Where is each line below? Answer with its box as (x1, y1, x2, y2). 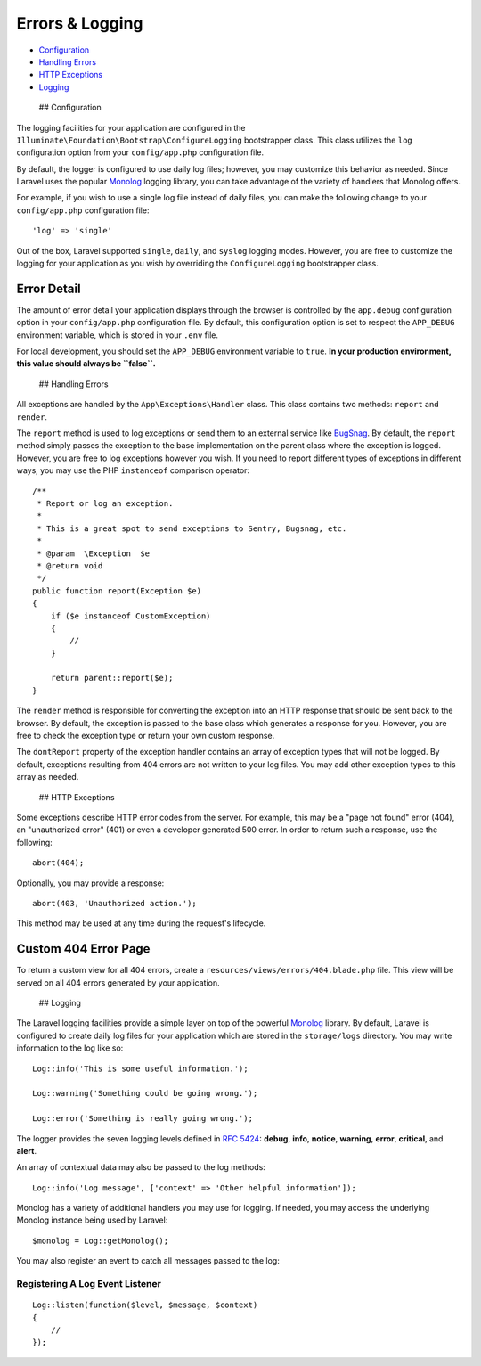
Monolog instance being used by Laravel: (16, 1215, 168, 1225)
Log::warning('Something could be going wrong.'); (32, 1088, 258, 1099)
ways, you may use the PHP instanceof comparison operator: (16, 465, 249, 476)
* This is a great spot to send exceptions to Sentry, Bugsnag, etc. (37, 523, 347, 534)
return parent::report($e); (50, 673, 174, 683)
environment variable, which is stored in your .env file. (16, 330, 218, 340)
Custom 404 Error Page (16, 941, 151, 957)
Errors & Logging (16, 13, 143, 33)
